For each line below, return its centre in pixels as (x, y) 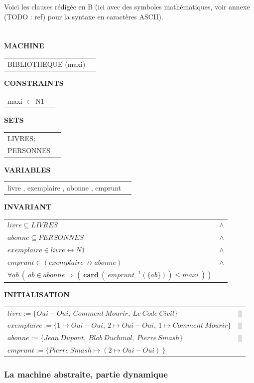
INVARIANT (28, 206)
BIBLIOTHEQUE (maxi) (47, 64)
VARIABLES (27, 169)
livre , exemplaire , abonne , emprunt (64, 187)
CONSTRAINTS (34, 83)
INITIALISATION (37, 294)
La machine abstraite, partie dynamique (86, 374)
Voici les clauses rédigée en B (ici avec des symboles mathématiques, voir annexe (127, 6)
